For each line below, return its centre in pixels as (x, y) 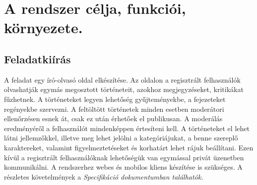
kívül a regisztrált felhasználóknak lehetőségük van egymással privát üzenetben (124, 157)
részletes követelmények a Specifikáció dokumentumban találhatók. (104, 176)
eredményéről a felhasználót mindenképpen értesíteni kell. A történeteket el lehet (127, 128)
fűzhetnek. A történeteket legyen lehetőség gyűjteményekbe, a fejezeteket (115, 99)
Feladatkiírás (37, 59)
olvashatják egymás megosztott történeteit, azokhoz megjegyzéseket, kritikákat (124, 89)
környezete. (43, 27)
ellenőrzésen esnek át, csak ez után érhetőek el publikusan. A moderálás (113, 118)
